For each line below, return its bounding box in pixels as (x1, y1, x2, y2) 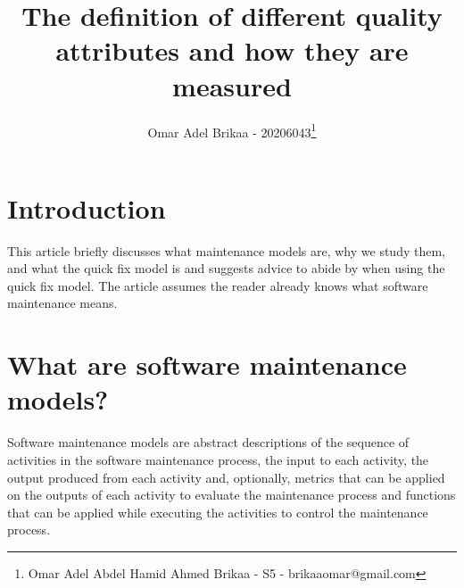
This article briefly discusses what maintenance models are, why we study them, (7, 241, 445, 260)
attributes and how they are (55, 32, 409, 69)
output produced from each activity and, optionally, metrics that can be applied (7, 468, 445, 486)
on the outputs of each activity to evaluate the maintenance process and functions (7, 485, 456, 504)
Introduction (7, 189, 166, 226)
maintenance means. (7, 294, 118, 312)
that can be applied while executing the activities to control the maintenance (7, 502, 428, 521)
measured (172, 67, 292, 104)
